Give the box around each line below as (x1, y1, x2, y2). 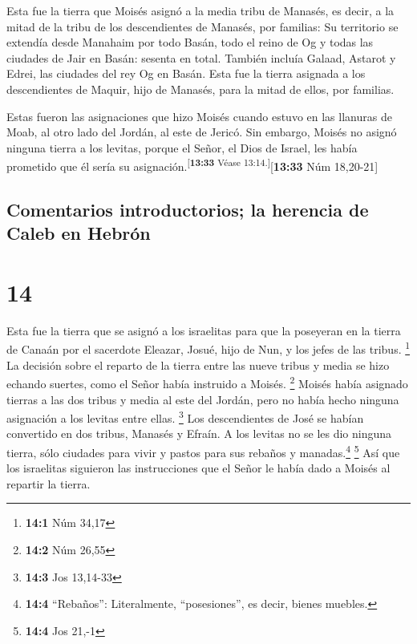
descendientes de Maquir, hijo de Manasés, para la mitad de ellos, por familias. (6, 80, 395, 97)
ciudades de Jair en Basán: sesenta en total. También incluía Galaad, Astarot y (6, 49, 396, 66)
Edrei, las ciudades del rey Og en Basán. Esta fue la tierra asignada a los (6, 65, 366, 82)
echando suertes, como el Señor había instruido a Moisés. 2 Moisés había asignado (6, 373, 408, 391)
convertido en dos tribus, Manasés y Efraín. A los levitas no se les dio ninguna (6, 425, 392, 442)
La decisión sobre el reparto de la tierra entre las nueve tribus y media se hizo (6, 356, 390, 373)
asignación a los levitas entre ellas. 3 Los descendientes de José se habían (6, 407, 364, 426)
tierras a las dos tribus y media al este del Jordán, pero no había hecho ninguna (6, 391, 399, 407)
